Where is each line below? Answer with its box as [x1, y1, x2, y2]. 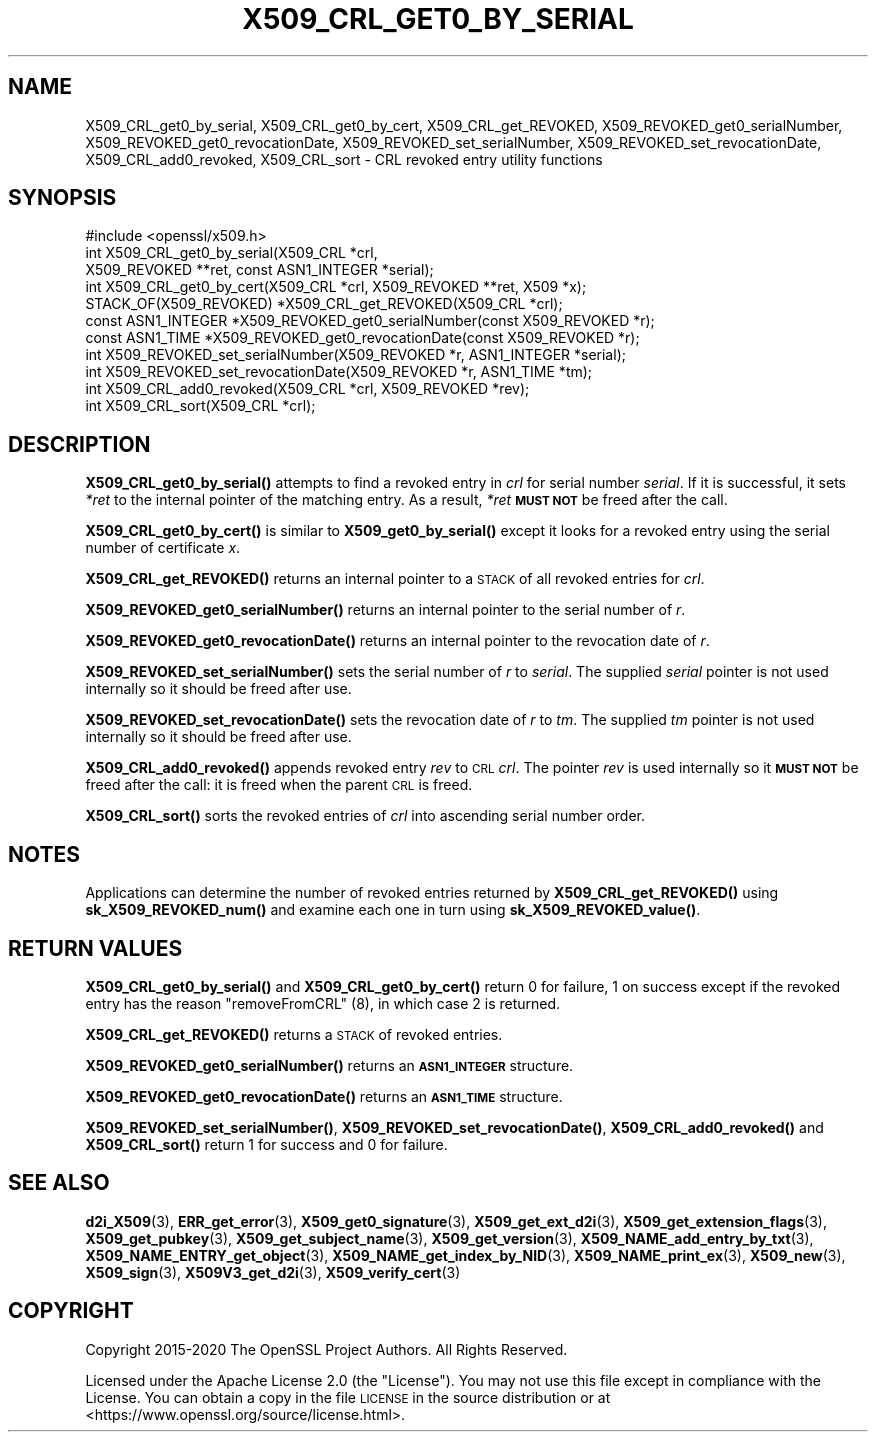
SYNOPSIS [8, 185, 117, 211]
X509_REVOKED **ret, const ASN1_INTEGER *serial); [85, 261, 434, 279]
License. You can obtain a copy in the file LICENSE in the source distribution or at [85, 1388, 611, 1406]
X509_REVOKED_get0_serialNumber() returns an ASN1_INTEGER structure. [85, 1056, 574, 1074]
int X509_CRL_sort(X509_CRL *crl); [85, 397, 316, 415]
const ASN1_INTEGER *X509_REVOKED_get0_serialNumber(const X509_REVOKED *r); [85, 312, 655, 330]
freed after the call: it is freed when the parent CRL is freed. [85, 776, 473, 794]
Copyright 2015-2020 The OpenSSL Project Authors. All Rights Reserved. [85, 1340, 568, 1358]
